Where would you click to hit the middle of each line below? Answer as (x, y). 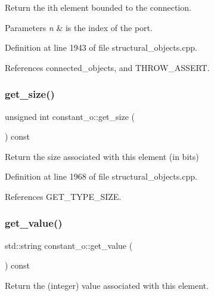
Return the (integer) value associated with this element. (107, 285)
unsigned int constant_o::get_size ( (70, 116)
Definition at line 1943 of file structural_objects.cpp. (101, 47)
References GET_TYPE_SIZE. (63, 196)
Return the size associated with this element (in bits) (102, 156)
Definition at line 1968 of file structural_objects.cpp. (101, 176)
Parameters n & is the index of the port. (79, 27)
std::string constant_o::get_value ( (69, 245)
